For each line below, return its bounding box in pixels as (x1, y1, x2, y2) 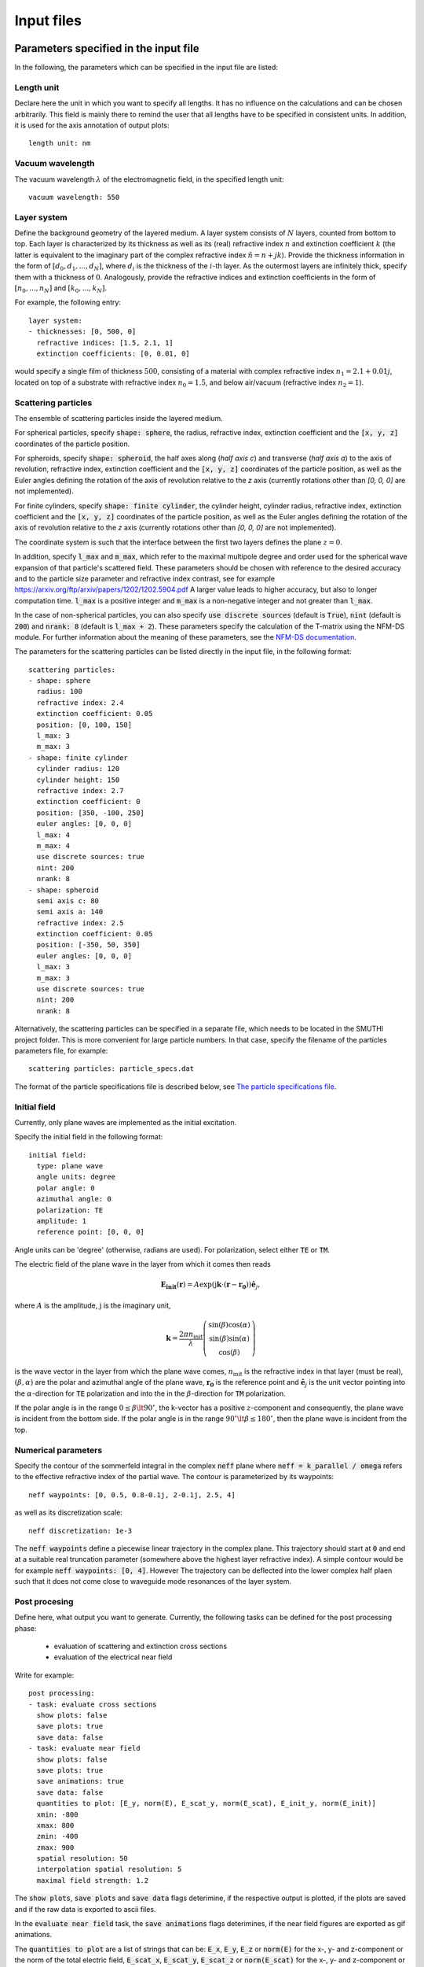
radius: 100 (36, 687, 82, 696)
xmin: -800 (36, 1810, 79, 1819)
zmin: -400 (36, 1832, 79, 1841)
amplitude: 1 (36, 1216, 87, 1226)
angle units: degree (36, 1172, 116, 1182)
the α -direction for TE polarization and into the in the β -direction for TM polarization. (14, 1389, 286, 1398)
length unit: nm (28, 138, 91, 148)
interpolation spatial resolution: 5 (36, 1865, 182, 1874)
